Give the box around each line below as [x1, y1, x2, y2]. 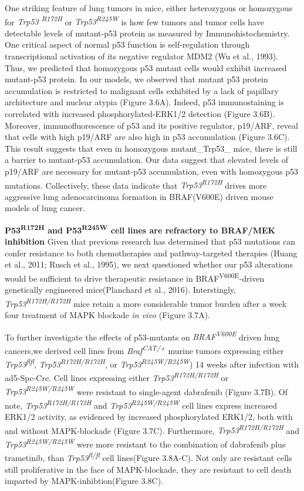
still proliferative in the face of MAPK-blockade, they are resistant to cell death [5, 463, 292, 475]
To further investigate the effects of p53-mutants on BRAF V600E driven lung [5, 329, 280, 343]
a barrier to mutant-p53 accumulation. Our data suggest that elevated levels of [5, 153, 288, 166]
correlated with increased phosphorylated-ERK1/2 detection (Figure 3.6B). [5, 108, 275, 119]
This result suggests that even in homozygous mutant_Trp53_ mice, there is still [5, 142, 298, 154]
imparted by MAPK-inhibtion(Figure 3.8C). [5, 475, 164, 487]
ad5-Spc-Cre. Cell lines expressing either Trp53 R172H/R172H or [5, 370, 229, 384]
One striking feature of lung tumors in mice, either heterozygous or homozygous [5, 2, 293, 14]
